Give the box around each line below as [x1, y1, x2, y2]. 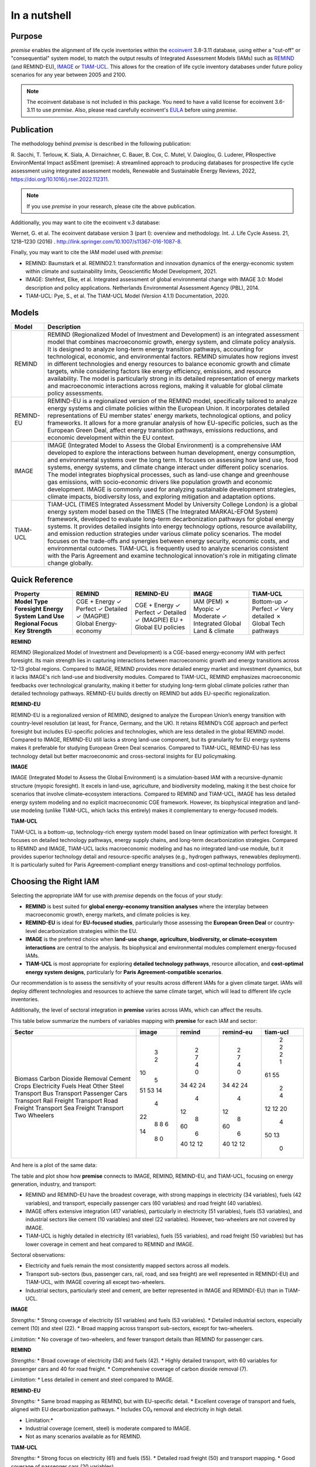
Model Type [14, 597, 49, 606]
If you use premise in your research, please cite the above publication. [26, 202, 196, 209]
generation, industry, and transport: [11, 1180, 97, 1188]
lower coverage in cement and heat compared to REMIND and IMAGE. [25, 1240, 194, 1248]
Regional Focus [14, 619, 59, 627]
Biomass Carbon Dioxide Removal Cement [14, 1074, 131, 1083]
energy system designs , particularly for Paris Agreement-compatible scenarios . [25, 968, 223, 975]
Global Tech [252, 619, 286, 627]
